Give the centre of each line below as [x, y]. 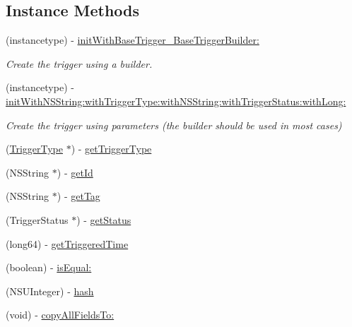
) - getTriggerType [111, 149]
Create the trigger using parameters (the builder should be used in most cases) [174, 125]
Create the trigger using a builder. [79, 63]
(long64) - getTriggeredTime [67, 243]
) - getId [75, 172]
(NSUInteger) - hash [50, 291]
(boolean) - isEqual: [49, 267]
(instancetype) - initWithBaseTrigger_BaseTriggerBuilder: [133, 40]
